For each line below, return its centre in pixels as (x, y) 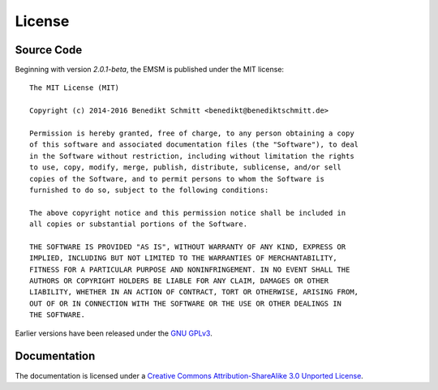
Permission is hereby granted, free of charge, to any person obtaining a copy (192, 133)
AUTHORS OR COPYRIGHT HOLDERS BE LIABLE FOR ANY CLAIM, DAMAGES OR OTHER (179, 281)
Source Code (49, 50)
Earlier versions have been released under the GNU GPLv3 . (114, 333)
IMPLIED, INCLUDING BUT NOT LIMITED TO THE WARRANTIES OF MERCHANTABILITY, (183, 258)
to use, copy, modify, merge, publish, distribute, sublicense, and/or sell (186, 167)
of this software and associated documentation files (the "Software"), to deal (194, 145)
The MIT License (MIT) (75, 88)
